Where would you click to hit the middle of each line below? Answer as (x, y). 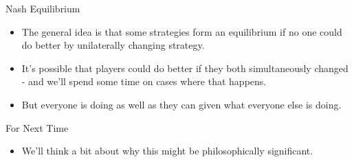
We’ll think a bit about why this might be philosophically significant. (167, 151)
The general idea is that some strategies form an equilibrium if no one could (182, 31)
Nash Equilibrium (43, 8)
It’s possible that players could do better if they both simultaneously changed (185, 68)
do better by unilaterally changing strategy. (113, 45)
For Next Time (37, 127)
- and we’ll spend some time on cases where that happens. (144, 81)
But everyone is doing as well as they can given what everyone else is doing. (181, 104)
